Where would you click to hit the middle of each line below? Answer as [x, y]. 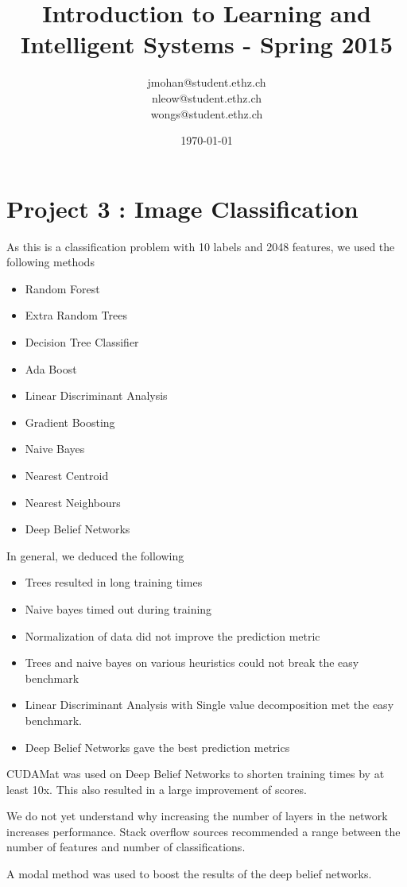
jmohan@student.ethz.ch [207, 82]
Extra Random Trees [76, 315]
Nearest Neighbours [73, 502]
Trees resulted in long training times [114, 582]
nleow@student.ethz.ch [207, 97]
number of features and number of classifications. [126, 847]
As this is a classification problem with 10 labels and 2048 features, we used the [201, 246]
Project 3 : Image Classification [182, 208]
